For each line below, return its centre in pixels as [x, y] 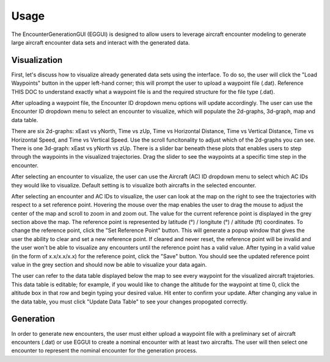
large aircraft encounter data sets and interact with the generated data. [101, 42]
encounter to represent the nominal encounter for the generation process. [105, 350]
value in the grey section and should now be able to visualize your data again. [109, 265]
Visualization [37, 60]
